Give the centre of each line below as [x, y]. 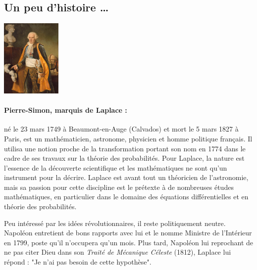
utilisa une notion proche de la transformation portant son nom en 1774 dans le [125, 148]
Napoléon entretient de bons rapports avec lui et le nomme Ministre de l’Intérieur [128, 233]
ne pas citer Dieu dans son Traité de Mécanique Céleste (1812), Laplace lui [118, 252]
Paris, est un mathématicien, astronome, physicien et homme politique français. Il [128, 138]
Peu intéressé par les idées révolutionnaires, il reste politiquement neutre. [115, 223]
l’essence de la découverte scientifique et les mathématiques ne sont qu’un [116, 167]
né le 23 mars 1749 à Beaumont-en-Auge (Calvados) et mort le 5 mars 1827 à [121, 129]
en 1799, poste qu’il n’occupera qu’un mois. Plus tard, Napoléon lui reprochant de [129, 242]
